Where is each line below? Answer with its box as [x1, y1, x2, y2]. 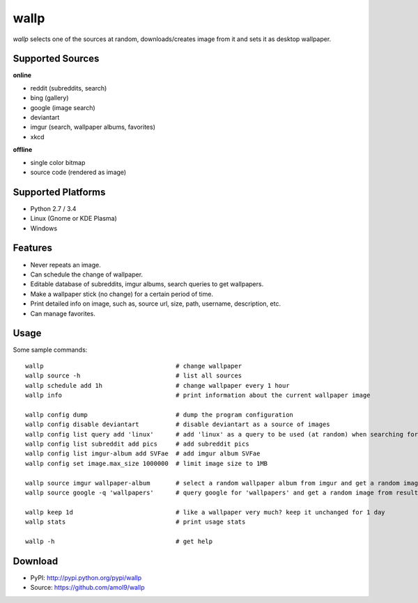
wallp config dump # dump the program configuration [25, 411, 294, 418]
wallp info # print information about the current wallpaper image [25, 391, 371, 399]
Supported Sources [13, 53, 100, 65]
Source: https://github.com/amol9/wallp [30, 584, 146, 592]
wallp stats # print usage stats [25, 518, 246, 526]
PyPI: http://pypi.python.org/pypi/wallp [30, 573, 142, 581]
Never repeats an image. [30, 260, 101, 269]
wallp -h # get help [25, 537, 212, 545]
